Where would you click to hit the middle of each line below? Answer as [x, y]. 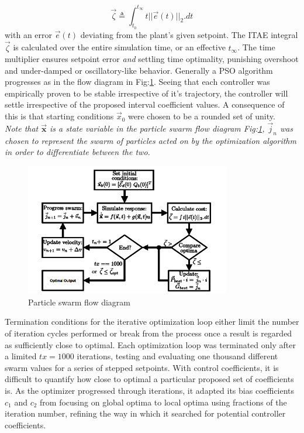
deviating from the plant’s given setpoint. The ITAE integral [189, 34]
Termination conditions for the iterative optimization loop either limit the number [152, 322]
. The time [256, 47]
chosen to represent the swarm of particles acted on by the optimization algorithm [151, 140]
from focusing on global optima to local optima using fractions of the [163, 402]
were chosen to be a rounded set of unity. [202, 116]
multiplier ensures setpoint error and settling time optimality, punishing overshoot [152, 59]
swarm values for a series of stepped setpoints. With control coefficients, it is [142, 367]
